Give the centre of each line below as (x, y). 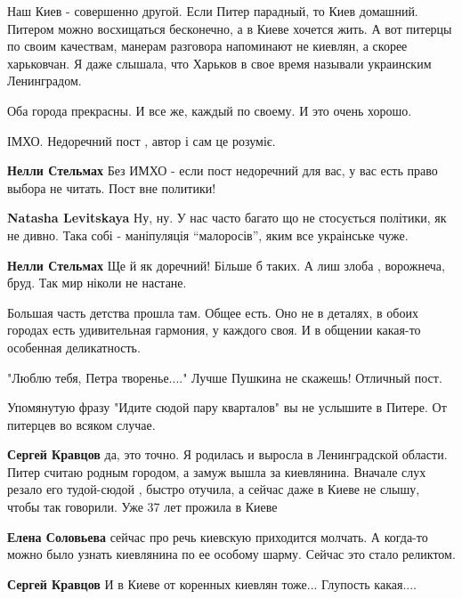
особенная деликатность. (74, 347)
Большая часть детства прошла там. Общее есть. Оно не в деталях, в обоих (213, 312)
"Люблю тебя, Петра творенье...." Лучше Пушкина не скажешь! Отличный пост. (225, 377)
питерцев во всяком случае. (81, 424)
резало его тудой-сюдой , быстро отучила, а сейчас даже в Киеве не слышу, (214, 489)
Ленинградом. (45, 81)
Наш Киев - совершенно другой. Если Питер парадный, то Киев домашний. (213, 11)
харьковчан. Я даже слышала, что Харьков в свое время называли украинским (219, 63)
